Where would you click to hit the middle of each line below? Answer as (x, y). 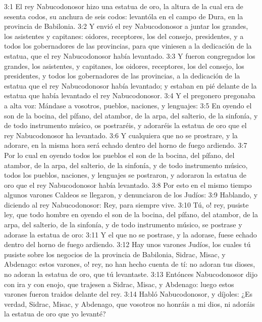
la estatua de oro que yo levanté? (55, 314)
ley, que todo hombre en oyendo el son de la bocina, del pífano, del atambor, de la (131, 214)
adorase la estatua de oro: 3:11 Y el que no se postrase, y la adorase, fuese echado (130, 234)
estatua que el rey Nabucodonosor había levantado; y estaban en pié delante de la (130, 85)
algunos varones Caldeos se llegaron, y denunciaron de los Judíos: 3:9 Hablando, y (131, 195)
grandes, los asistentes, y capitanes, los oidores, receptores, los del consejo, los (124, 66)
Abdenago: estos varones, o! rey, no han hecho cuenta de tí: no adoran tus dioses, (130, 264)
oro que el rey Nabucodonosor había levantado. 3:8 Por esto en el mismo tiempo (128, 185)
